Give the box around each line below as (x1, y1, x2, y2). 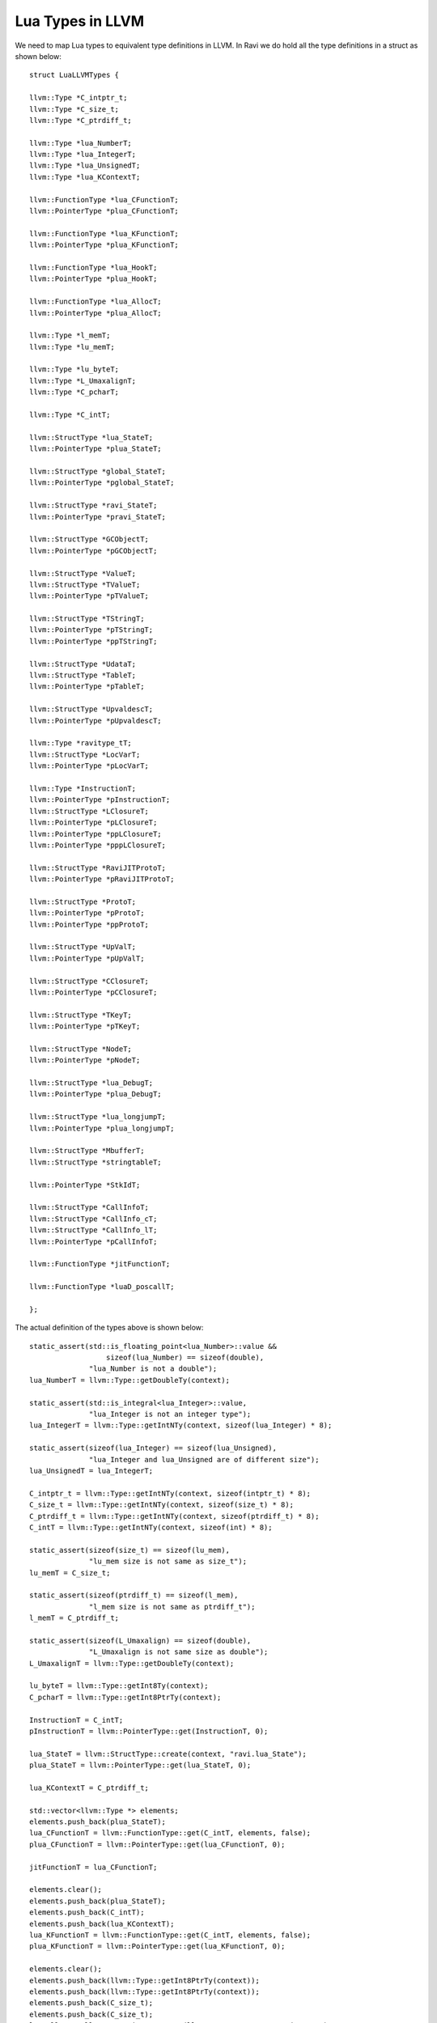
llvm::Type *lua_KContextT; (29, 172, 141, 181)
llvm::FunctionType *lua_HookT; (29, 263, 158, 272)
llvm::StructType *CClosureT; (29, 976, 150, 986)
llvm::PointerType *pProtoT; (29, 909, 145, 918)
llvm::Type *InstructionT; (29, 783, 137, 793)
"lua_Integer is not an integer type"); (89, 1410, 252, 1419)
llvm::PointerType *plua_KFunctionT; (29, 240, 180, 250)
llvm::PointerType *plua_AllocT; (29, 308, 162, 317)
